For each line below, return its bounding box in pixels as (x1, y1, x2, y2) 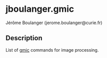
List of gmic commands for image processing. (5, 47, 99, 53)
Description (5, 34, 42, 42)
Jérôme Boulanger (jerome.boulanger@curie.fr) (5, 20, 103, 26)
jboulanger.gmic (5, 3, 74, 15)
